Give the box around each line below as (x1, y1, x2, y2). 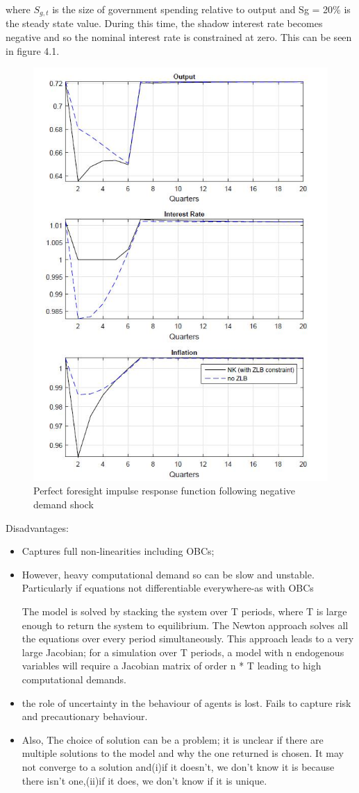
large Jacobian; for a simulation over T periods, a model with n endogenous (22, 644, 344, 659)
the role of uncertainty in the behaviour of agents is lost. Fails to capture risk (22, 695, 351, 710)
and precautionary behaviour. (22, 709, 148, 724)
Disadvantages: (6, 520, 69, 535)
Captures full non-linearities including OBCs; (22, 544, 215, 558)
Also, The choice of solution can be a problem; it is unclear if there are (22, 732, 324, 746)
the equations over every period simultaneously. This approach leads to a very (22, 631, 354, 646)
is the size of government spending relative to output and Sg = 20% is (52, 2, 351, 16)
